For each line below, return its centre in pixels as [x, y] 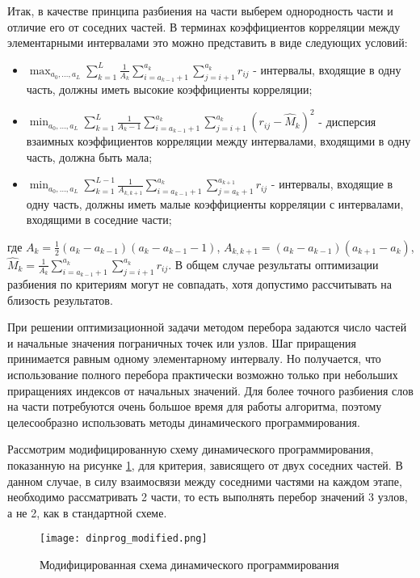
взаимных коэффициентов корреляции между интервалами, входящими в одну [218, 141]
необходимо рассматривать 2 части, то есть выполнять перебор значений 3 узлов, [208, 497]
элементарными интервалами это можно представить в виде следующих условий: [208, 42]
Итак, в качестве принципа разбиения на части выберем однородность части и [200, 11]
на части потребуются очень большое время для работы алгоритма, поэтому [195, 406]
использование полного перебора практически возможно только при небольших [203, 375]
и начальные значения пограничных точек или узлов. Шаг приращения [182, 342]
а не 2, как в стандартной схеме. [87, 512]
